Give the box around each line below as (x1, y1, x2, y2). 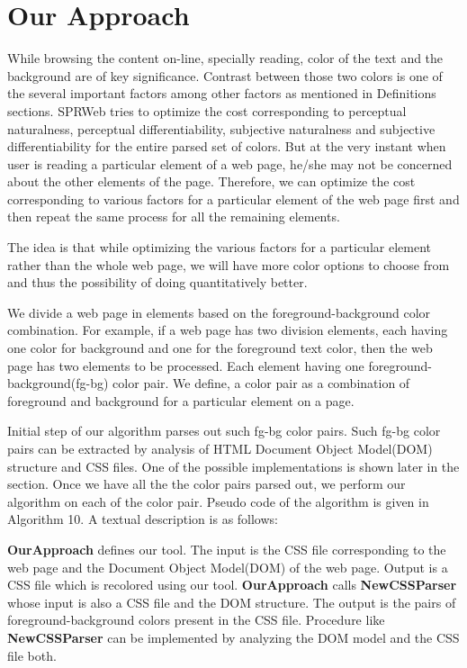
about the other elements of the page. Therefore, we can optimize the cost (7, 172, 416, 191)
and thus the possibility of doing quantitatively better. (7, 273, 308, 292)
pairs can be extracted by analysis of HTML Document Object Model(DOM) (7, 439, 433, 457)
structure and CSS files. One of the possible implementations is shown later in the (7, 456, 460, 475)
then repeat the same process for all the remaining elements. (7, 207, 340, 226)
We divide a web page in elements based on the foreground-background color (7, 302, 431, 321)
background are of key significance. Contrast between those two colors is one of (7, 66, 443, 85)
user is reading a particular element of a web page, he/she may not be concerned (7, 154, 453, 173)
